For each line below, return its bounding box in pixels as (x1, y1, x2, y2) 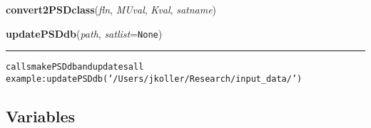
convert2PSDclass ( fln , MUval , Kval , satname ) (6, 2, 217, 16)
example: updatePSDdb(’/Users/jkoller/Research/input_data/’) (6, 73, 303, 84)
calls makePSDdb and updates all (6, 62, 144, 73)
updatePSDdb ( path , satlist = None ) (6, 26, 163, 41)
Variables (6, 105, 76, 127)
